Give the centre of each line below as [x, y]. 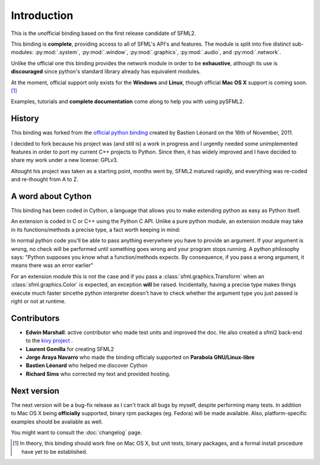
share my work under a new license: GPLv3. [65, 160]
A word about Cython [51, 196]
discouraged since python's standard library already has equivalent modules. [106, 72]
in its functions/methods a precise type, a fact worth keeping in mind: [96, 230]
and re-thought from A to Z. [45, 179]
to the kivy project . [49, 340]
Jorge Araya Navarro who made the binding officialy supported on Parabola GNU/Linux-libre [140, 357]
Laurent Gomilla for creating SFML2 [70, 349]
